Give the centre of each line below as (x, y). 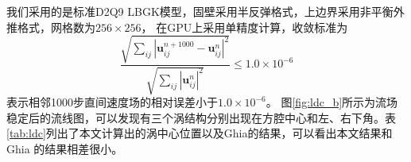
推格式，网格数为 (51, 27)
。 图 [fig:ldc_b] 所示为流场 (332, 102)
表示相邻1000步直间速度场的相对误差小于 (112, 102)
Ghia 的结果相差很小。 (65, 148)
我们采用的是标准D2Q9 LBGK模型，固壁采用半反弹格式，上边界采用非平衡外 (205, 11)
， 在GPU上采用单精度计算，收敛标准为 (244, 27)
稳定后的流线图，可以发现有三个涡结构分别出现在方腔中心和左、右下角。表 (201, 117)
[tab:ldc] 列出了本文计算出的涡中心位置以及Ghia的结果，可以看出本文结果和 (200, 133)
